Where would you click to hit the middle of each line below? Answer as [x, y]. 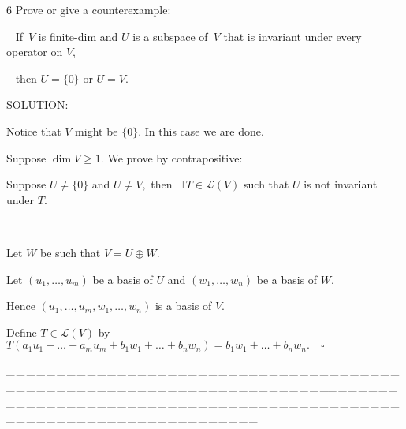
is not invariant [341, 184]
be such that [70, 252]
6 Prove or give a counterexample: [89, 9]
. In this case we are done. [201, 131]
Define [22, 332]
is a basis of [183, 306]
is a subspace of [170, 36]
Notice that [34, 131]
